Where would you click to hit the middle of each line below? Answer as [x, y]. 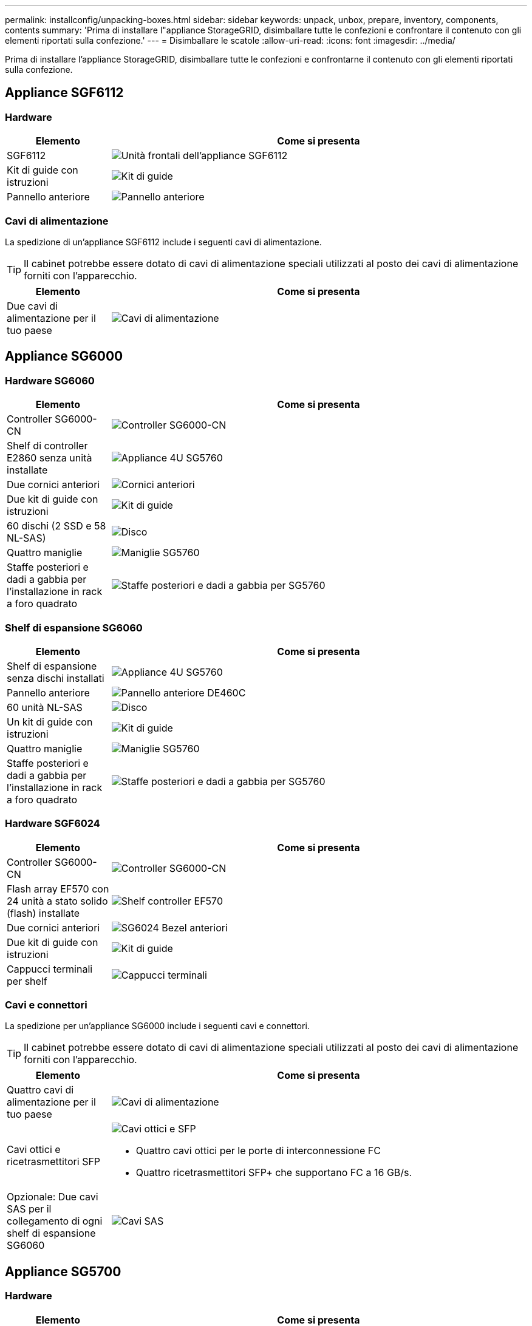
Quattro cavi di [40, 1090]
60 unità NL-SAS [45, 707]
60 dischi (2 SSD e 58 [56, 526]
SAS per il [29, 1209]
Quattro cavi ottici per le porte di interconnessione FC [258, 1151]
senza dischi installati [56, 678]
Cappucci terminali [50, 969]
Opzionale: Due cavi [53, 1197]
